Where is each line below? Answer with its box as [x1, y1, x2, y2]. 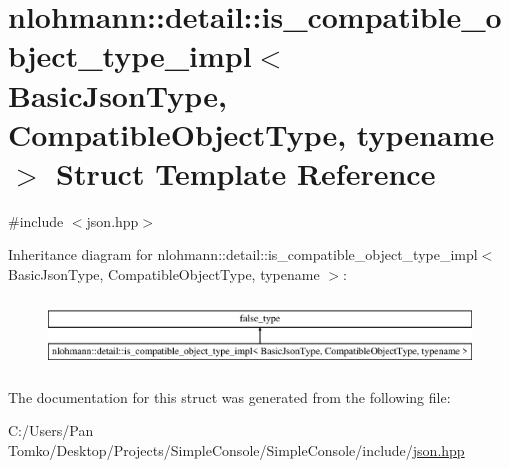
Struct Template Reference [56, 152, 436, 193]
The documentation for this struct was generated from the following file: [8, 386, 451, 407]
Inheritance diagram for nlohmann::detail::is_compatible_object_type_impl [8, 244, 478, 265]
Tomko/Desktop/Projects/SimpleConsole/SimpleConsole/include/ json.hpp [8, 439, 465, 460]
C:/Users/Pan [8, 420, 94, 441]
